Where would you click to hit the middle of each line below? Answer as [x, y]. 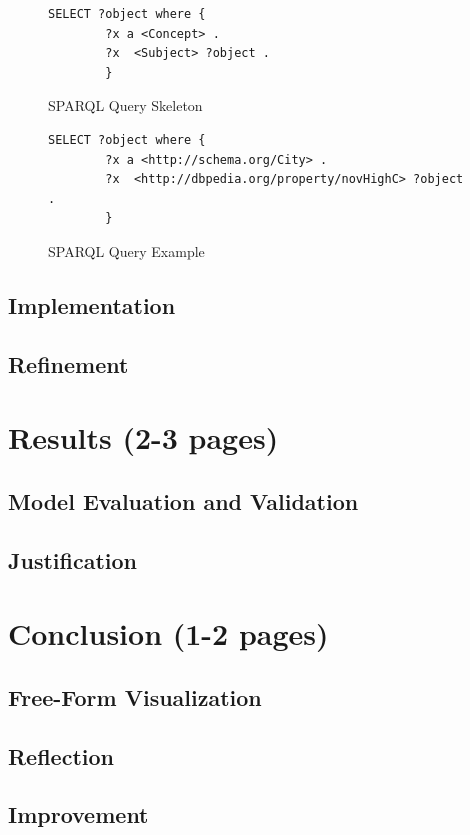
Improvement [78, 814]
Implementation [92, 304]
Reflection [61, 755]
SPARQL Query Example [126, 250]
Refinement [68, 363]
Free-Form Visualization [135, 696]
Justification [72, 559]
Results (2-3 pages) [143, 437]
